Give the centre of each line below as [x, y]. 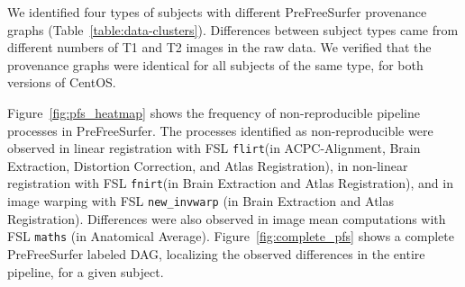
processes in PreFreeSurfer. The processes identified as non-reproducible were [220, 130]
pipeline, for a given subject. [86, 271]
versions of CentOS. [62, 82]
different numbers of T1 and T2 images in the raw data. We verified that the [219, 47]
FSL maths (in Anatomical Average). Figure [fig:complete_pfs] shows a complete [231, 236]
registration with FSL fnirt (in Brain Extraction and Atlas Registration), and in [230, 183]
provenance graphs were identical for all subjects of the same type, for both [215, 64]
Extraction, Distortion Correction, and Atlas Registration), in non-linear [208, 165]
